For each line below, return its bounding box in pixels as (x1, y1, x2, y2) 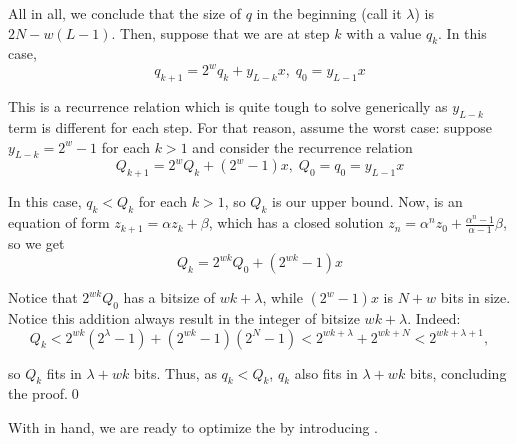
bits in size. (440, 287, 511, 308)
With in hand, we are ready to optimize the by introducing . (8, 416, 378, 437)
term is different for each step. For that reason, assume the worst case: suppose (8, 117, 493, 138)
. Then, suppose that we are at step (111, 22, 330, 43)
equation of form (8, 212, 110, 233)
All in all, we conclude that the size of (8, 3, 242, 23)
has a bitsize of (123, 287, 216, 308)
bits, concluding (409, 362, 507, 383)
